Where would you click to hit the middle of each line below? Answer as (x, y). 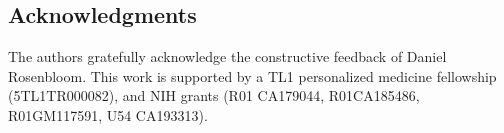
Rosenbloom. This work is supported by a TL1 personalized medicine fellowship (252, 75)
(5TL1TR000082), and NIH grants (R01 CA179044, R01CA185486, (214, 95)
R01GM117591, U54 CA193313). (108, 114)
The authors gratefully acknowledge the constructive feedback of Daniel (227, 56)
